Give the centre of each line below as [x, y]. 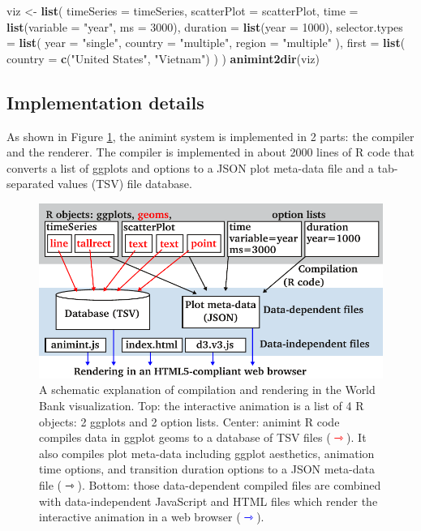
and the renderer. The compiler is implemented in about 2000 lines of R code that [210, 152]
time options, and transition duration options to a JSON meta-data [207, 469]
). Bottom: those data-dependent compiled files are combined [229, 484]
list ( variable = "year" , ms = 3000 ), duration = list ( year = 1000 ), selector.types [205, 26]
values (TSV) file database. [125, 184]
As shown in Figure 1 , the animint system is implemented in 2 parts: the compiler [210, 136]
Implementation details [105, 102]
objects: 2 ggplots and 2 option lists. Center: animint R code [189, 421]
